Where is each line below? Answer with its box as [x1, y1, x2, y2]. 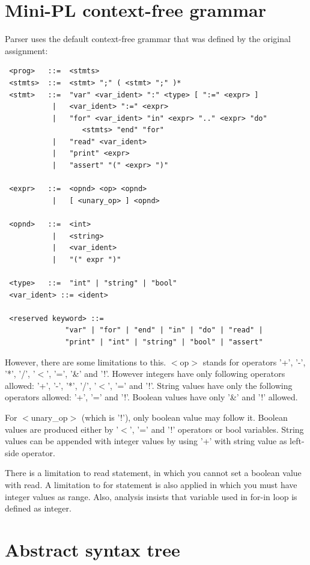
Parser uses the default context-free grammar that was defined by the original [5, 32, 291, 45]
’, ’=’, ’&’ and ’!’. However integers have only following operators [46, 367, 285, 380]
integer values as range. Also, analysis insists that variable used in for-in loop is [5, 490, 297, 502]
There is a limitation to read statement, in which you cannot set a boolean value [5, 466, 302, 479]
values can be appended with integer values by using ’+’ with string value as [5, 435, 287, 447]
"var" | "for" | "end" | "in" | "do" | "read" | [65, 326, 263, 335]
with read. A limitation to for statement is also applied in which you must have [5, 478, 297, 490]
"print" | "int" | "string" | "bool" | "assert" [65, 337, 263, 346]
